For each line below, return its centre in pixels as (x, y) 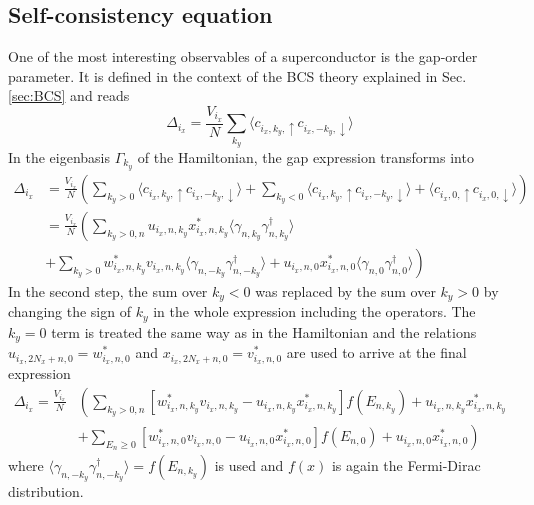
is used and (249, 464)
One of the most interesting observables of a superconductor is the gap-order (243, 56)
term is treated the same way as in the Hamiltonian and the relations (264, 331)
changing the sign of (69, 311)
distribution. (46, 491)
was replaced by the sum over (345, 290)
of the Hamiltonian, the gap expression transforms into (305, 157)
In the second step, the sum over (108, 290)
